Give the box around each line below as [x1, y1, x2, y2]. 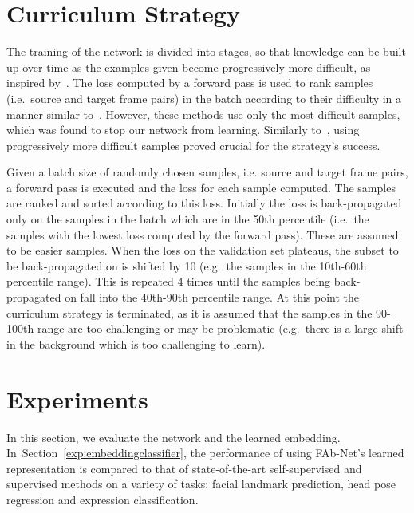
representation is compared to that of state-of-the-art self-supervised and [6, 460, 362, 476]
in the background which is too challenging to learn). [6, 335, 266, 352]
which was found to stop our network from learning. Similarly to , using [6, 121, 360, 138]
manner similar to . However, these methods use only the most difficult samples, [6, 105, 400, 122]
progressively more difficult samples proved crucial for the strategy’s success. [6, 136, 380, 153]
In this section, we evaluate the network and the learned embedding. [6, 428, 341, 445]
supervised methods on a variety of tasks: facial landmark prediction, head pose [6, 476, 396, 492]
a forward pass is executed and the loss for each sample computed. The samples [6, 179, 396, 195]
